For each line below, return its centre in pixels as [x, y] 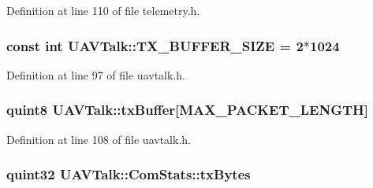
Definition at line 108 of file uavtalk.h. [99, 139]
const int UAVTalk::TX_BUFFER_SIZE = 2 [155, 45]
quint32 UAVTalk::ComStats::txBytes [129, 174]
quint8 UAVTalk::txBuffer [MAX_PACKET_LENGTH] [187, 110]
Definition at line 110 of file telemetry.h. [103, 10]
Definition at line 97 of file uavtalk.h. [96, 74]
